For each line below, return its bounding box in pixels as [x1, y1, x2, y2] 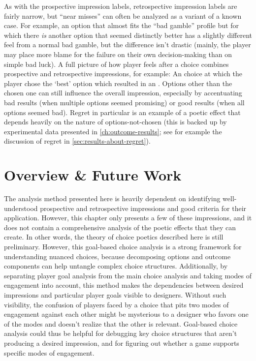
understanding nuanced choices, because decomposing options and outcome [4, 251, 231, 261]
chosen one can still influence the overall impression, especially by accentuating [4, 88, 242, 98]
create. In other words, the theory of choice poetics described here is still [4, 232, 224, 242]
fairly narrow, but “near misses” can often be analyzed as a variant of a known [4, 10, 242, 21]
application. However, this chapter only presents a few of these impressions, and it [4, 212, 252, 223]
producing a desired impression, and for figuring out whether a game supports [4, 337, 239, 348]
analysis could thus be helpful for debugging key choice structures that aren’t [4, 328, 237, 338]
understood [4, 203, 38, 213]
